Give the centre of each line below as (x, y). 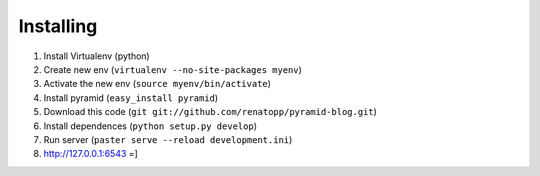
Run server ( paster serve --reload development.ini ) (168, 139)
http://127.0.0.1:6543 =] (91, 154)
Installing (58, 26)
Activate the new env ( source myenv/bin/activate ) (157, 84)
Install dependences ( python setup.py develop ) (150, 126)
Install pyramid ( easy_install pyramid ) (131, 97)
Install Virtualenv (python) (96, 56)
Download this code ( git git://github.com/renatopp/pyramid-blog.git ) (210, 112)
